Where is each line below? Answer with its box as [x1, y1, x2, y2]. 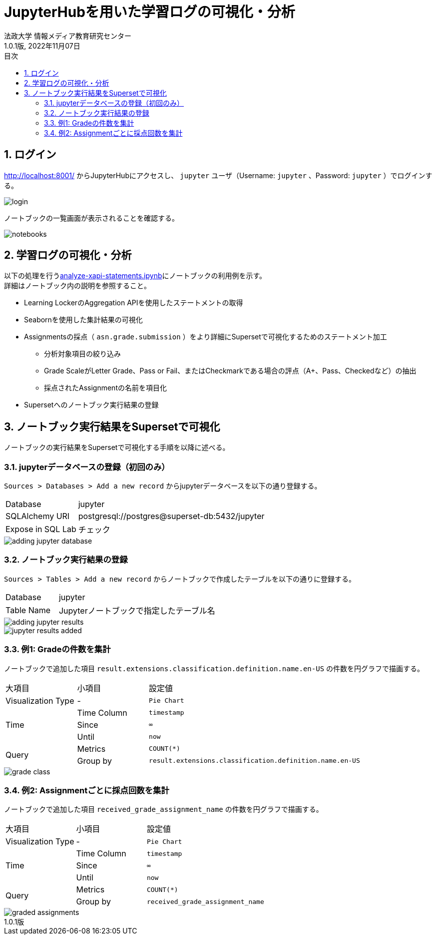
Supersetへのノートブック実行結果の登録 [24, 400, 159, 409]
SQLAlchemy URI [5, 511, 70, 522]
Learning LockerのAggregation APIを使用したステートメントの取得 [24, 298, 243, 307]
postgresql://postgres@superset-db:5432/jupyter [78, 511, 265, 522]
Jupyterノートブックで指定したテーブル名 [58, 605, 215, 616]
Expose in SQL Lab [5, 524, 76, 535]
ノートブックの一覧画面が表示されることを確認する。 [4, 213, 179, 222]
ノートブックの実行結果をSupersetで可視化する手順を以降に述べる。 [4, 443, 230, 452]
